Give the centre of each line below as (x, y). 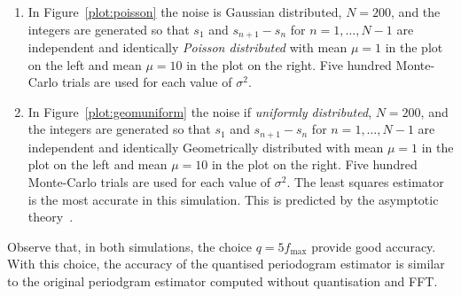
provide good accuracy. (374, 246)
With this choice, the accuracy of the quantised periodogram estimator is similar (226, 264)
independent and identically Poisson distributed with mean (188, 47)
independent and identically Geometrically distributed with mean (206, 147)
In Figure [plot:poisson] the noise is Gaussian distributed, (185, 12)
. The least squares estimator (365, 182)
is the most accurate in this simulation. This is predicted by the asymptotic (233, 199)
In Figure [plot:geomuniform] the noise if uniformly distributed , (200, 111)
